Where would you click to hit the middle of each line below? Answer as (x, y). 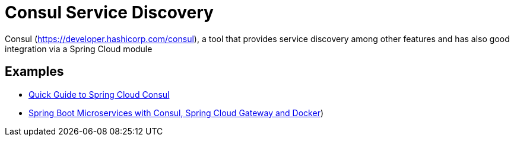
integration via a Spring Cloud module (79, 49)
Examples (34, 72)
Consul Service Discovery (109, 12)
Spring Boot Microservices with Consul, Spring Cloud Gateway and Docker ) (176, 113)
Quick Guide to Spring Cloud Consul (99, 94)
